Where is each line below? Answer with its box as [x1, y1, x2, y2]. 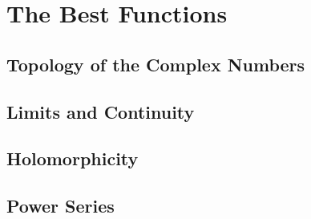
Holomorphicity [6, 146, 139, 171]
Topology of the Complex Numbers [6, 51, 305, 76]
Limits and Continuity [6, 99, 195, 124]
